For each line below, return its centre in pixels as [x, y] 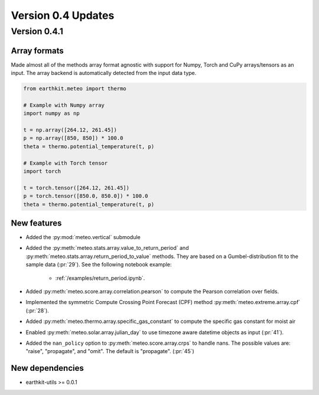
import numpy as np [51, 113]
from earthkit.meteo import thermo [75, 89]
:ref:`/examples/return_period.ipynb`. [100, 278]
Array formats [38, 50]
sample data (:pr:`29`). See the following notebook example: [99, 265]
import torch [42, 171]
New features [36, 223]
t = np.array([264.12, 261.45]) [70, 130]
